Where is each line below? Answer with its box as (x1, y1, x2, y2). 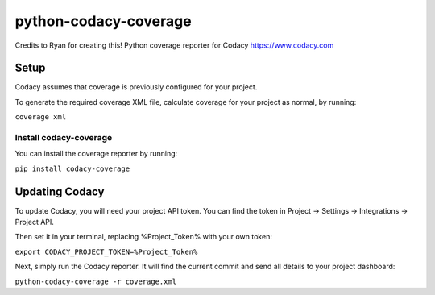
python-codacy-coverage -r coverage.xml (14, 276, 177, 286)
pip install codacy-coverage (14, 164, 130, 173)
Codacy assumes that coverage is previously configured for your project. (14, 82, 258, 92)
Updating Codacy (14, 185, 105, 198)
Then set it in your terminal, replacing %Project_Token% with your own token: (14, 232, 273, 242)
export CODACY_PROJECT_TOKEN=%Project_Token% (14, 247, 198, 256)
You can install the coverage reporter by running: (14, 149, 178, 159)
